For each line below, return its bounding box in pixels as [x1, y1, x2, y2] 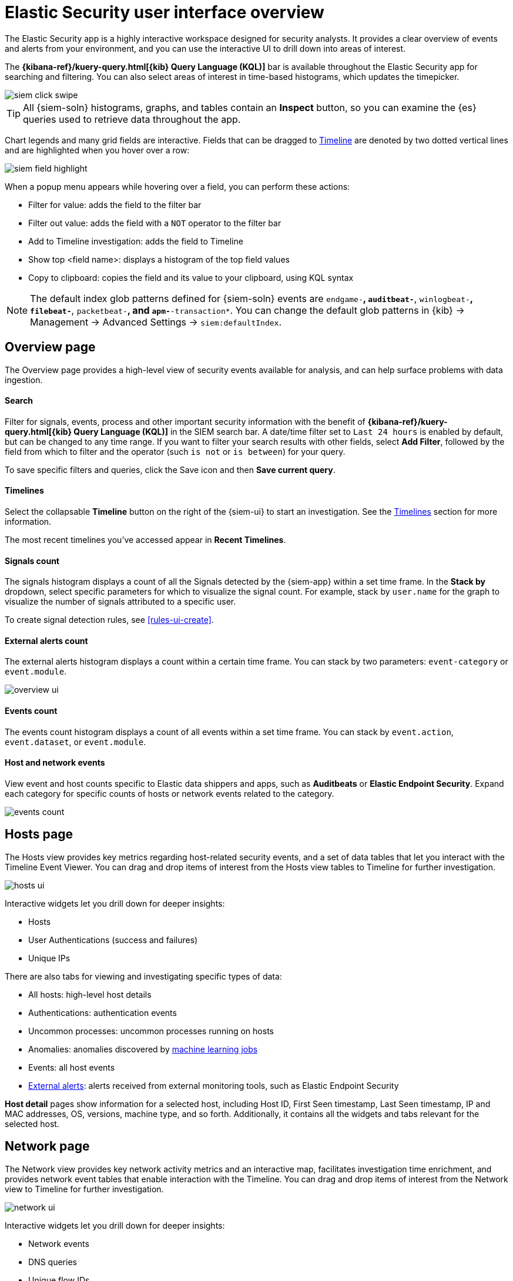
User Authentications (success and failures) [28, 934, 198, 945]
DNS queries [28, 1256, 77, 1267]
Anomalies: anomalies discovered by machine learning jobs [28, 1044, 258, 1054]
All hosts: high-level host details [28, 989, 152, 1000]
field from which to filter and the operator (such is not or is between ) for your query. [5, 446, 346, 457]
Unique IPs [28, 953, 71, 963]
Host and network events [5, 757, 105, 768]
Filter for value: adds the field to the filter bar [28, 199, 202, 210]
